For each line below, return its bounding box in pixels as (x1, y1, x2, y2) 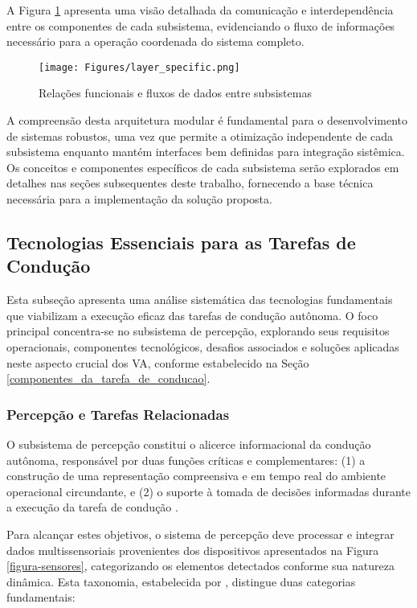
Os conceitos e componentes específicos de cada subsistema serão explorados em (6, 158, 399, 175)
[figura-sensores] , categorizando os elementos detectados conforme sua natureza (6, 557, 395, 574)
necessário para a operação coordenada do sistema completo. (6, 33, 305, 50)
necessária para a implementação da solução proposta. (6, 191, 272, 207)
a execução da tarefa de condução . (6, 499, 178, 516)
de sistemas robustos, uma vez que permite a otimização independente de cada (6, 127, 394, 144)
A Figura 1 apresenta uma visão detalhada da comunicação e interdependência (6, 2, 394, 18)
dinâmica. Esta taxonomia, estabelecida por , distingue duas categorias (6, 573, 356, 590)
